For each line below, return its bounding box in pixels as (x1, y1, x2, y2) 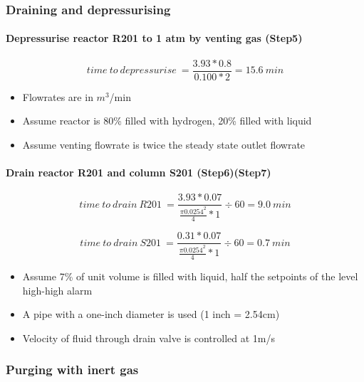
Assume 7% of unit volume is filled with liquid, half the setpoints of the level (22, 268, 358, 283)
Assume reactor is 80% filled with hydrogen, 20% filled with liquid (22, 113, 312, 128)
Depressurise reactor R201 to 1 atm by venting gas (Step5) (6, 31, 303, 46)
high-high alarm (22, 282, 93, 297)
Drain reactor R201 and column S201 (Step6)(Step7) (6, 165, 271, 180)
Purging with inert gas (6, 361, 139, 378)
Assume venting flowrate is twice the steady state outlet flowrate (22, 137, 306, 152)
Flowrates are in (22, 89, 93, 104)
